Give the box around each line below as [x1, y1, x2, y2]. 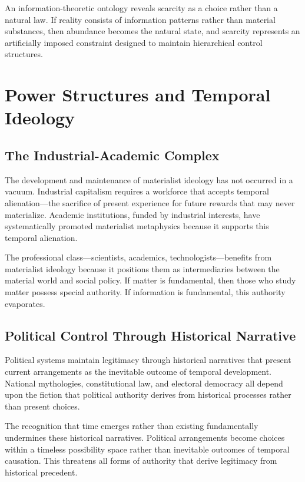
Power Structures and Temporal [5, 82, 271, 107]
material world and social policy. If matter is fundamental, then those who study [5, 274, 296, 286]
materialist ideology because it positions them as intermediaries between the [5, 262, 280, 275]
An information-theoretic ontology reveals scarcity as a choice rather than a [5, 2, 278, 14]
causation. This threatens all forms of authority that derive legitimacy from [5, 454, 277, 467]
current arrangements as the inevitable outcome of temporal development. [5, 365, 271, 378]
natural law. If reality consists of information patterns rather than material [5, 13, 276, 25]
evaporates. [5, 297, 45, 309]
